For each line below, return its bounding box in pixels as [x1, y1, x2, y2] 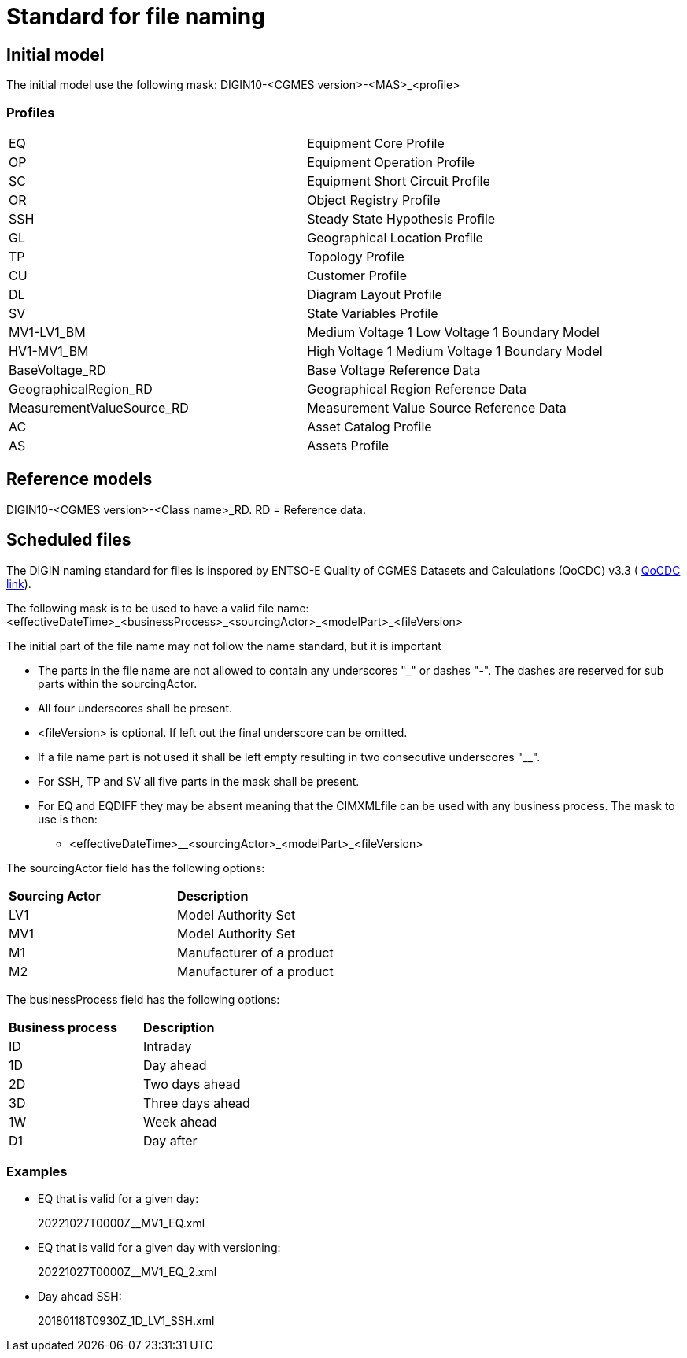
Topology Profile [307, 248, 404, 265]
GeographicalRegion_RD [9, 380, 153, 397]
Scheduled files [6, 530, 131, 550]
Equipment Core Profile [307, 135, 445, 151]
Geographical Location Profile [307, 229, 483, 246]
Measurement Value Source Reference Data [307, 399, 567, 416]
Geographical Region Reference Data [307, 380, 526, 397]
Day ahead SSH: [38, 1290, 122, 1304]
